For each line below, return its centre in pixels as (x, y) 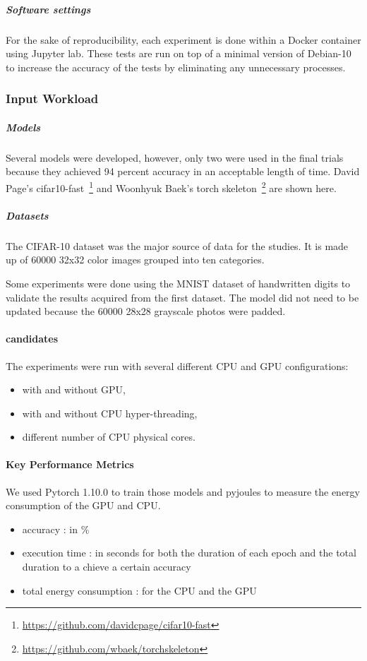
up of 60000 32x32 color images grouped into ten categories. (135, 260)
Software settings (48, 9)
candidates (32, 339)
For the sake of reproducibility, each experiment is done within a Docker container (183, 39)
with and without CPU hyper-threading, (110, 413)
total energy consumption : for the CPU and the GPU (139, 590)
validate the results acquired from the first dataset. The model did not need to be (182, 297)
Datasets (27, 215)
